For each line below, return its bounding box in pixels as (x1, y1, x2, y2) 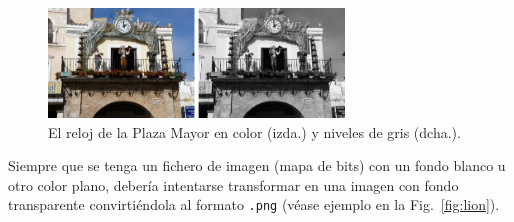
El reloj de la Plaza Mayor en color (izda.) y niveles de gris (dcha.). (48, 121, 461, 142)
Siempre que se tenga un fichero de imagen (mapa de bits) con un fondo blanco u (8, 155, 506, 176)
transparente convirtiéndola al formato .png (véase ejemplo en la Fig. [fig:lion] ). (8, 194, 500, 215)
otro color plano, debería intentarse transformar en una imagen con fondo (8, 174, 459, 195)
